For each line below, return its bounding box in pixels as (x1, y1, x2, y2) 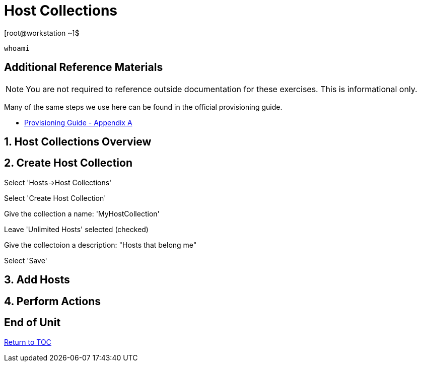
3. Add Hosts (4, 273, 70, 286)
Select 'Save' (4, 256, 47, 265)
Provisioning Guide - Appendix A (24, 118, 132, 127)
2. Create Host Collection (4, 157, 133, 170)
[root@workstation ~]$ (4, 28, 80, 37)
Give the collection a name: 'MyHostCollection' (4, 209, 160, 218)
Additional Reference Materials (4, 61, 163, 74)
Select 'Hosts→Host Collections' (4, 178, 112, 187)
